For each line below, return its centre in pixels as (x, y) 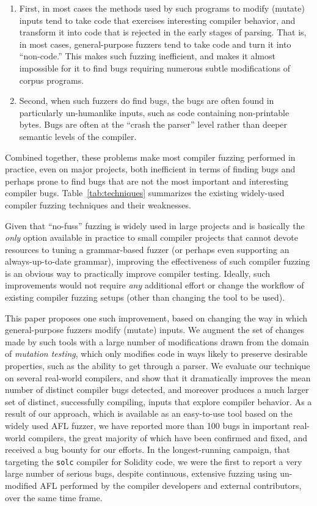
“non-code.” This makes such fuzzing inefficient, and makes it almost (147, 56)
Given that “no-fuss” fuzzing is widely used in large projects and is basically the (155, 225)
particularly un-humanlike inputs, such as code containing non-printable (154, 112)
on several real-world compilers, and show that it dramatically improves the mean (158, 377)
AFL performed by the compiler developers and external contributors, (171, 486)
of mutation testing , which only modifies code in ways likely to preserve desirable (156, 354)
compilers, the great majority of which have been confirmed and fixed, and (168, 437)
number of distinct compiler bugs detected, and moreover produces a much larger (157, 390)
